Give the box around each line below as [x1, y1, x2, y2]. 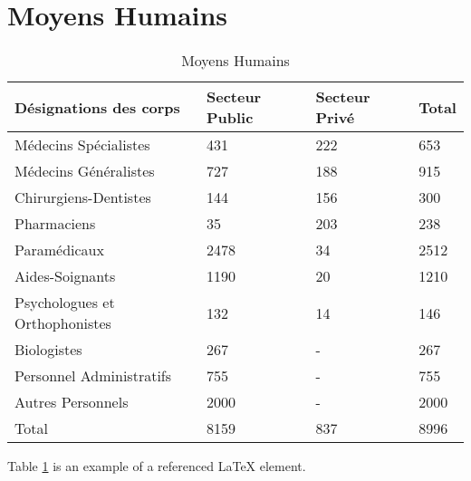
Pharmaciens [14, 213, 96, 235]
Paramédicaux [14, 239, 104, 261]
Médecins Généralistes [14, 160, 155, 182]
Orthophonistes [14, 313, 111, 334]
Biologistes [14, 339, 82, 361]
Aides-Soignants [14, 265, 116, 287]
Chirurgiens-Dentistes [14, 187, 151, 208]
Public [206, 107, 254, 129]
